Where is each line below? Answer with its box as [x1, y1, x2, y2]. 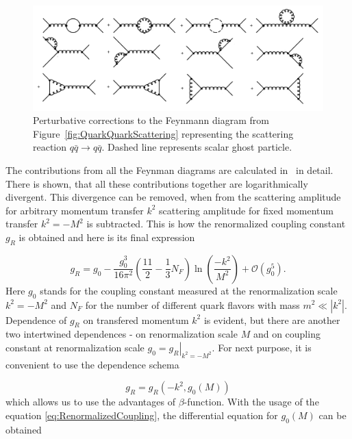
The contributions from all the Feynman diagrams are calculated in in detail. [5, 162, 334, 177]
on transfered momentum [83, 312, 189, 327]
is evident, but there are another [203, 312, 340, 327]
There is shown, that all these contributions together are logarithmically [5, 176, 308, 190]
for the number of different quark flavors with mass [85, 297, 300, 312]
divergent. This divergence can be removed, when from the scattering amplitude [5, 190, 341, 204]
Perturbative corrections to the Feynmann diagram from [33, 113, 269, 127]
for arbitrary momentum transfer [5, 203, 144, 217]
